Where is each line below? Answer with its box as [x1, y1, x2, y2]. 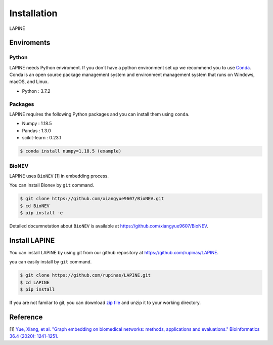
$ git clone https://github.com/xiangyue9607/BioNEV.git [20, 196, 164, 202]
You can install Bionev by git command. [9, 182, 95, 188]
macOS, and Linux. [9, 79, 49, 85]
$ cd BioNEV [20, 203, 50, 209]
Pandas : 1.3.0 [22, 127, 51, 134]
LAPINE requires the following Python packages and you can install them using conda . [9, 111, 190, 118]
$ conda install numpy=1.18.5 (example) [20, 148, 121, 154]
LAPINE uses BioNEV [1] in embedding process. [9, 173, 109, 179]
